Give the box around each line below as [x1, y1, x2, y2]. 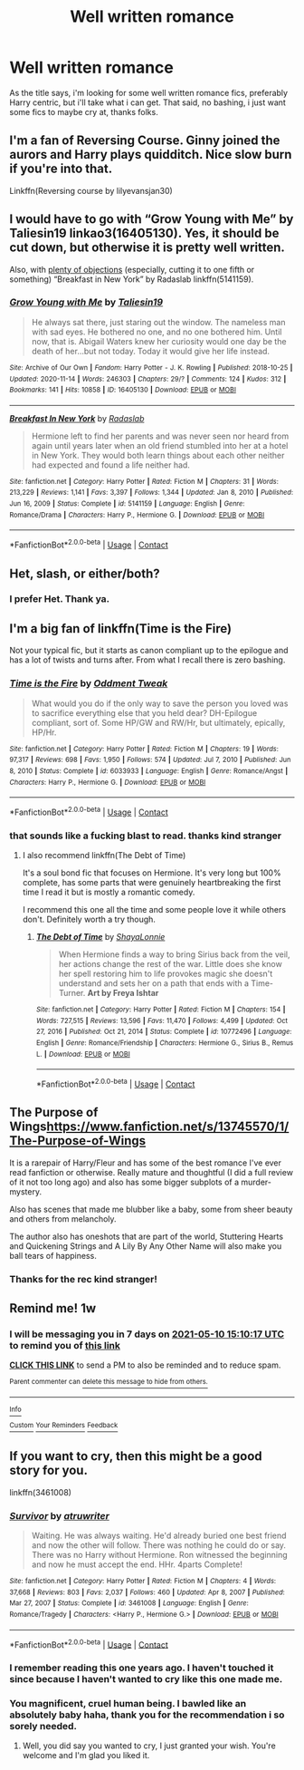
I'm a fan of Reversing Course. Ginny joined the [9, 133, 280, 149]
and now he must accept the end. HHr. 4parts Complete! [31, 1559, 242, 1570]
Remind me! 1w [9, 1301, 97, 1316]
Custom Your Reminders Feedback [9, 1421, 119, 1430]
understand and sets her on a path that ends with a [58, 978, 250, 989]
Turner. [58, 988, 86, 999]
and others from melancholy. [9, 1213, 117, 1224]
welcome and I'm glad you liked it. [22, 1750, 150, 1761]
